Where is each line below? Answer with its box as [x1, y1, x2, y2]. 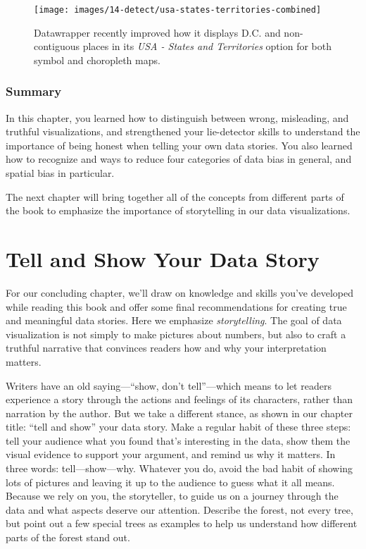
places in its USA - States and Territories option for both [82, 39, 332, 54]
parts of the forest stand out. [6, 530, 130, 545]
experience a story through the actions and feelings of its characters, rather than [6, 392, 353, 407]
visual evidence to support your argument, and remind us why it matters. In [6, 447, 336, 462]
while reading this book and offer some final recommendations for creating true [6, 299, 347, 314]
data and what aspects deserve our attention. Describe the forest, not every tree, [6, 502, 353, 517]
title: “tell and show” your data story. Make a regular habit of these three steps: [6, 419, 351, 434]
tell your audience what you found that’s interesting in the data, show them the [6, 433, 351, 448]
